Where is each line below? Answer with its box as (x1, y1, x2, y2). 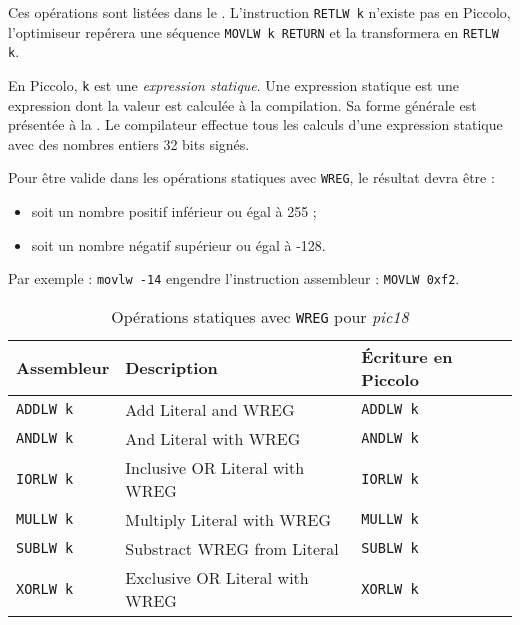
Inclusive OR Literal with (125, 455, 305, 479)
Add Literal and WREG (125, 397, 295, 421)
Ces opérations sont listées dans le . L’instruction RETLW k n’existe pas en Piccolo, (8, 2, 511, 22)
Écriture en (361, 344, 453, 368)
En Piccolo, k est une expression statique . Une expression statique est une (8, 74, 459, 95)
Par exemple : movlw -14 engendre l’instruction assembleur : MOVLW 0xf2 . (8, 268, 460, 289)
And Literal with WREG (125, 426, 301, 450)
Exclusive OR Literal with (125, 565, 309, 589)
